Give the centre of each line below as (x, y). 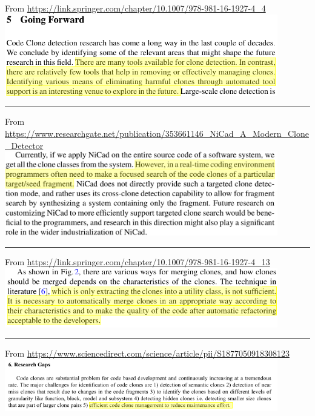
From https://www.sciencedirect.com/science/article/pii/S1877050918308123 (147, 353)
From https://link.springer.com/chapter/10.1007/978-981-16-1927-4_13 (138, 262)
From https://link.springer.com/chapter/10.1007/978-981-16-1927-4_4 (135, 8)
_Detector (24, 145)
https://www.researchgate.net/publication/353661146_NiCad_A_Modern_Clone (157, 133)
